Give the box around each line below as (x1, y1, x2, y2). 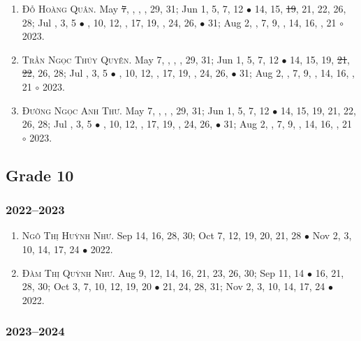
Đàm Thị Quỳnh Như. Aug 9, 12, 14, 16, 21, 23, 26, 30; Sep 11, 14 (22, 265, 304, 280)
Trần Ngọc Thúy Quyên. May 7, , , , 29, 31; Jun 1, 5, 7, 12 (22, 52, 279, 66)
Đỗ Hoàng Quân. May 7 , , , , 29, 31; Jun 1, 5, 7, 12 (22, 1, 244, 15)
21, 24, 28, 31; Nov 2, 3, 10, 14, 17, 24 (163, 279, 325, 294)
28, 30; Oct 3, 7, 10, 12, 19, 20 (22, 279, 152, 294)
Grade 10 (6, 164, 74, 185)
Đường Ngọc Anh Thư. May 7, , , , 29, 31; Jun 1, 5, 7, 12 (22, 103, 270, 117)
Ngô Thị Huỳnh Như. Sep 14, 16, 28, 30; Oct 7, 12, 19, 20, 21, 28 (22, 228, 302, 243)
